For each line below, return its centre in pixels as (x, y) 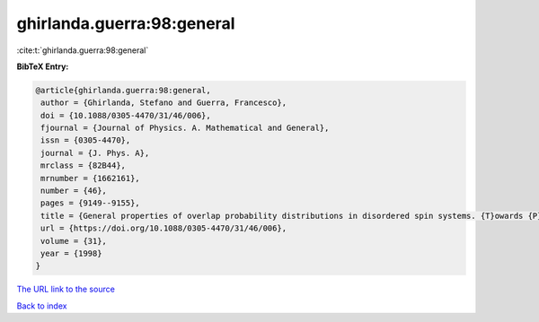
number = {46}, (74, 191)
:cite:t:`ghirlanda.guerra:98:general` (83, 50)
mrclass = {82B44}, (83, 165)
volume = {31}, (74, 241)
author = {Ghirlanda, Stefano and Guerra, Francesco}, (164, 103)
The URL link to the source (66, 289)
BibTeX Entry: (43, 66)
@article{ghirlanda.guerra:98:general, (123, 90)
